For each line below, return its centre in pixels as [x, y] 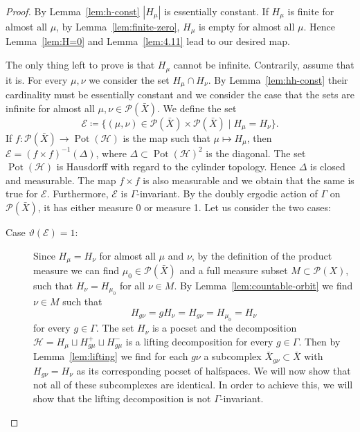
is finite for [311, 11]
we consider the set [129, 79]
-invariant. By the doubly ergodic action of [227, 193]
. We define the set [197, 108]
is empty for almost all [247, 26]
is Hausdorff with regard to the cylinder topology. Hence [176, 166]
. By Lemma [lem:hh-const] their [278, 79]
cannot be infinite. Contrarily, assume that [264, 65]
